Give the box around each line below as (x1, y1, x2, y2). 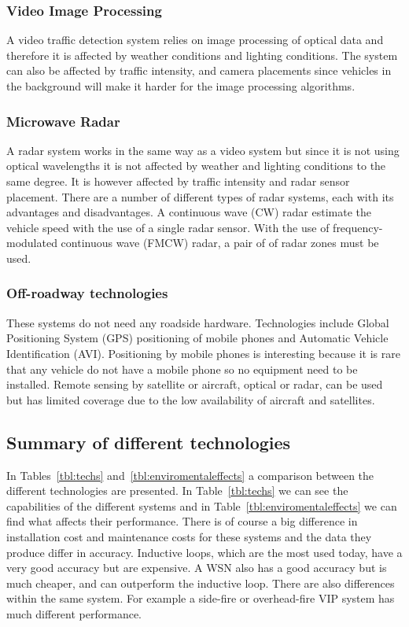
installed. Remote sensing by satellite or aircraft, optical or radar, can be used (6, 376, 383, 393)
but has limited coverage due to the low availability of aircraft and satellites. (6, 391, 375, 408)
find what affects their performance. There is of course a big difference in (6, 513, 358, 529)
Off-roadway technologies (6, 283, 168, 303)
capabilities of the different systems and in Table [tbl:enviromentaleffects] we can (6, 497, 397, 514)
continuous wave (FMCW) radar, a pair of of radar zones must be (61, 234, 379, 251)
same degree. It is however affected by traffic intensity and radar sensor (6, 173, 350, 189)
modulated (6, 234, 57, 251)
